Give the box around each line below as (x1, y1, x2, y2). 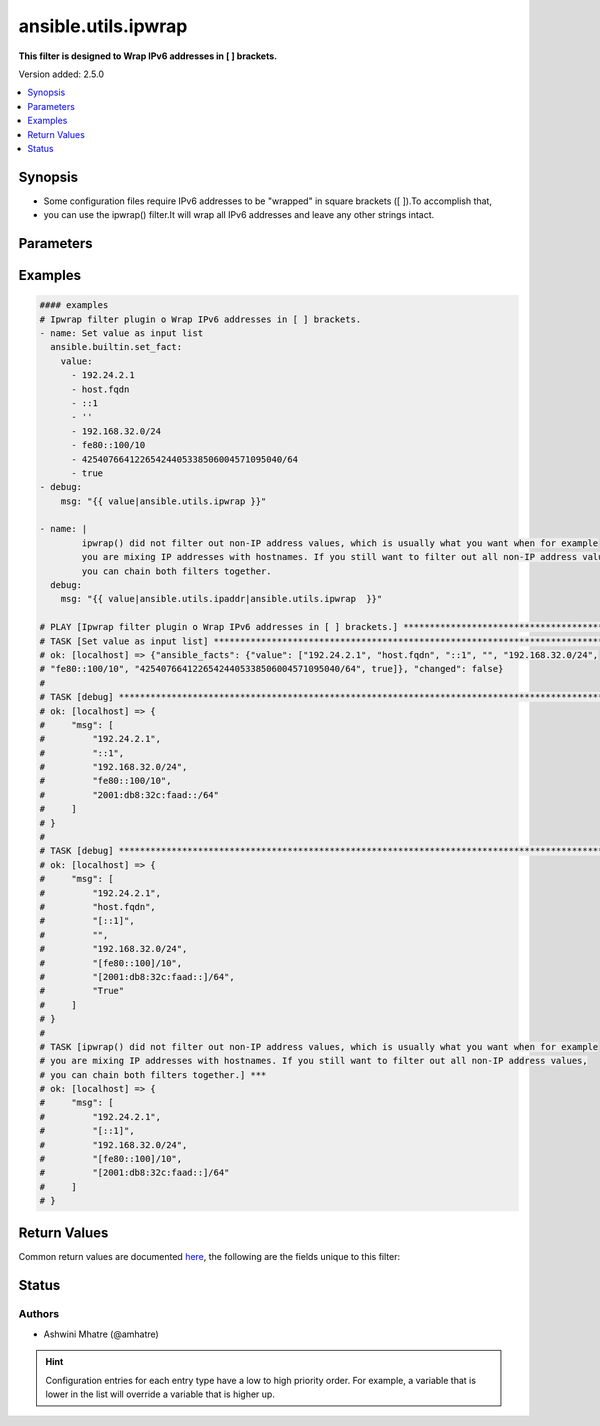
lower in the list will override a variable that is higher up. (45, 1388, 275, 1400)
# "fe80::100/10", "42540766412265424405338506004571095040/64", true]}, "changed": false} (39, 663, 504, 675)
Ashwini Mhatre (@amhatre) (43, 1328, 159, 1340)
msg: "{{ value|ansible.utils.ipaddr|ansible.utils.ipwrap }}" (60, 593, 383, 605)
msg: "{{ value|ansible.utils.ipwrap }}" (60, 495, 267, 507)
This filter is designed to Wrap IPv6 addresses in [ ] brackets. (18, 50, 278, 62)
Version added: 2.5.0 (18, 68, 105, 80)
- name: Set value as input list (39, 327, 204, 339)
